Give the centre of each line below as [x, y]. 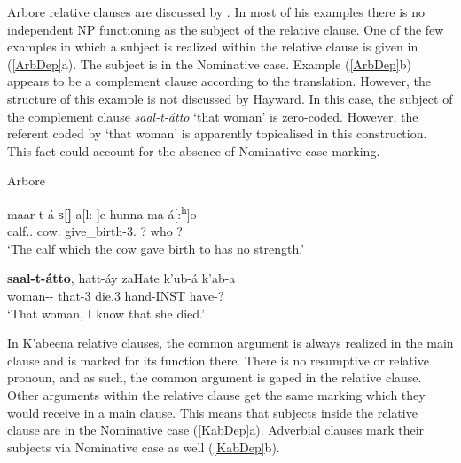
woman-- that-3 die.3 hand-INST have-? [116, 295]
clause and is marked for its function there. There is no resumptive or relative [218, 360]
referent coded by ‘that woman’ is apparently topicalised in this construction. [217, 133]
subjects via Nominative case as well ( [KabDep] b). [144, 447]
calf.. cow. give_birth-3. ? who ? [95, 231]
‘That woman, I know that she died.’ [106, 313]
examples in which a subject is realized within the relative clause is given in [213, 47]
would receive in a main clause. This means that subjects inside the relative [212, 412]
